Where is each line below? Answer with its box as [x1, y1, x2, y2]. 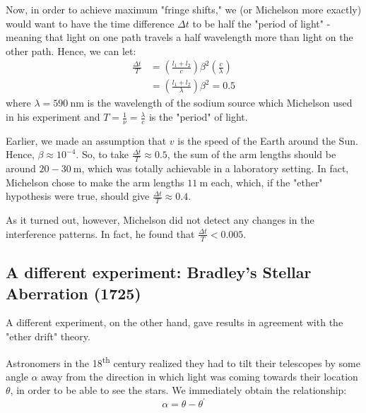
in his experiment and [6, 109, 100, 124]
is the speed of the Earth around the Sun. [177, 133, 358, 148]
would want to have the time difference [6, 16, 175, 30]
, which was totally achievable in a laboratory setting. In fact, [81, 161, 349, 176]
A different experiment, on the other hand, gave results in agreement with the [6, 315, 343, 330]
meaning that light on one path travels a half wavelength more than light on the [6, 30, 353, 44]
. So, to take [76, 147, 129, 162]
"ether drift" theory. [6, 328, 90, 343]
